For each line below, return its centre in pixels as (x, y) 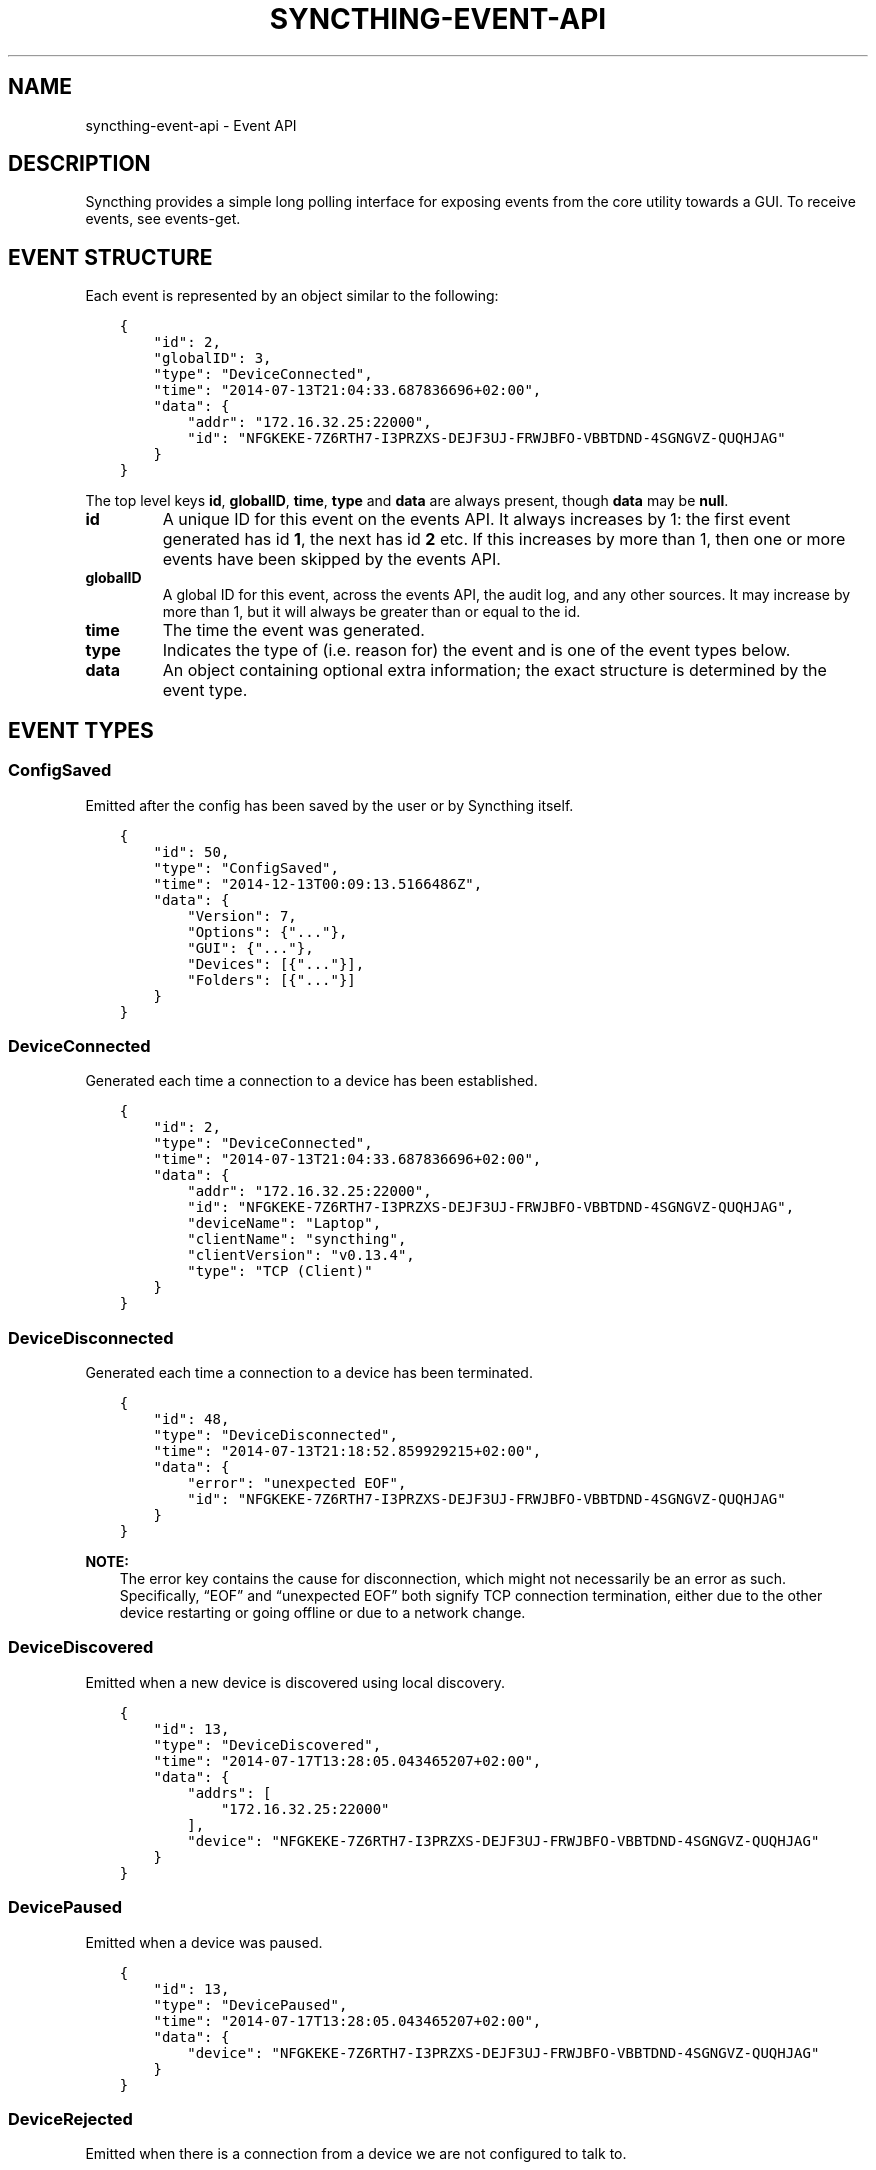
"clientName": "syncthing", (297, 1239)
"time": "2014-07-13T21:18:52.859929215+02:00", (347, 1451)
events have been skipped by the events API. (331, 559)
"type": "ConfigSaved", (246, 867)
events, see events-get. (163, 219)
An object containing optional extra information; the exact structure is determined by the (494, 670)
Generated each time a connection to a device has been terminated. (309, 1372)
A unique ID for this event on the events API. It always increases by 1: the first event (476, 519)
